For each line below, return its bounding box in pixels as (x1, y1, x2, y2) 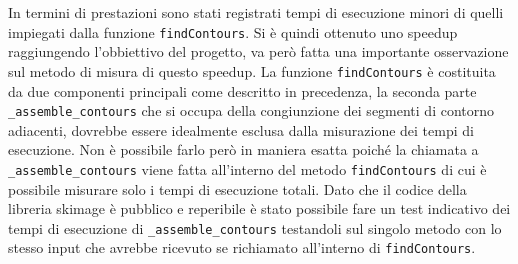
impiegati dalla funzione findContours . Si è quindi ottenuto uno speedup (8, 21, 458, 42)
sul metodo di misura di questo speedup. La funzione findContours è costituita (8, 60, 496, 81)
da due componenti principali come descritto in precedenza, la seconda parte (8, 80, 477, 101)
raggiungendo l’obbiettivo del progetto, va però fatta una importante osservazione (8, 41, 509, 62)
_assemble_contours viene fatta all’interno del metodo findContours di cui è (8, 158, 487, 179)
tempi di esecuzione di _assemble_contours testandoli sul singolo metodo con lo (8, 217, 502, 238)
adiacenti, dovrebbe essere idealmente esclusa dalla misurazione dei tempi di (8, 119, 474, 140)
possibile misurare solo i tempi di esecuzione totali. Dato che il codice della (8, 178, 467, 199)
